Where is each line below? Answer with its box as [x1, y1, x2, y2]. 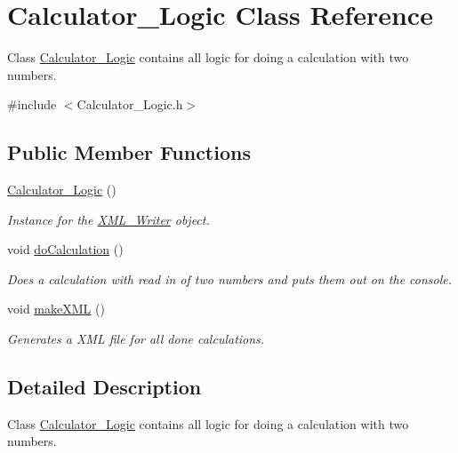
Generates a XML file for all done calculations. [7, 330, 265, 348]
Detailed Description [7, 373, 202, 401]
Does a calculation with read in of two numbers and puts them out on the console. [7, 269, 453, 288]
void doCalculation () [7, 240, 124, 258]
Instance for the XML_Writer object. [7, 210, 210, 228]
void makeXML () [7, 299, 105, 318]
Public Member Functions [7, 139, 251, 166]
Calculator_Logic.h [76, 95, 183, 114]
